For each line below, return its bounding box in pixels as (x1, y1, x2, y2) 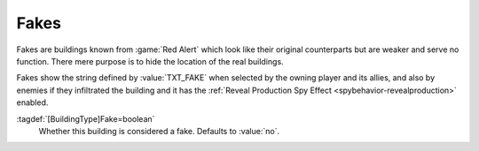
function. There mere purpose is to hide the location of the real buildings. (16, 56, 284, 66)
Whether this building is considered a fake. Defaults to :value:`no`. (38, 125, 279, 136)
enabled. (16, 97, 49, 108)
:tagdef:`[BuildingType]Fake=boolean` (16, 113, 155, 124)
